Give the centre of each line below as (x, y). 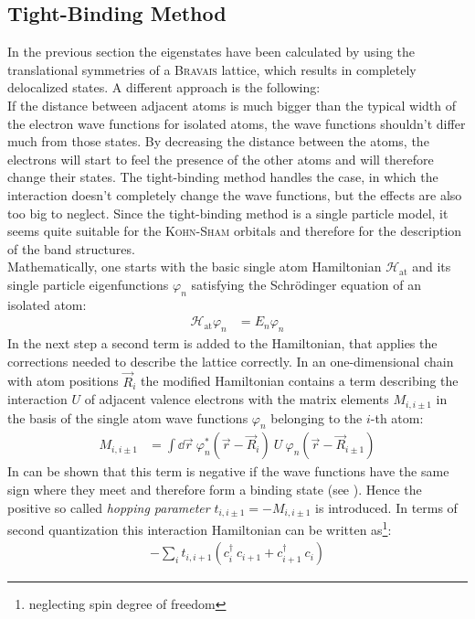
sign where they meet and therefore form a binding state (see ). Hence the (215, 490)
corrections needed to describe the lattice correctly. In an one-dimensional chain (231, 361)
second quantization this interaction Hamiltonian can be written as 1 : (200, 528)
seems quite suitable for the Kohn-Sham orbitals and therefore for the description (235, 231)
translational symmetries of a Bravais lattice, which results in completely (212, 69)
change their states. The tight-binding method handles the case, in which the (223, 177)
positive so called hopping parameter (109, 507)
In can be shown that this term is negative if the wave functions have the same (228, 471)
